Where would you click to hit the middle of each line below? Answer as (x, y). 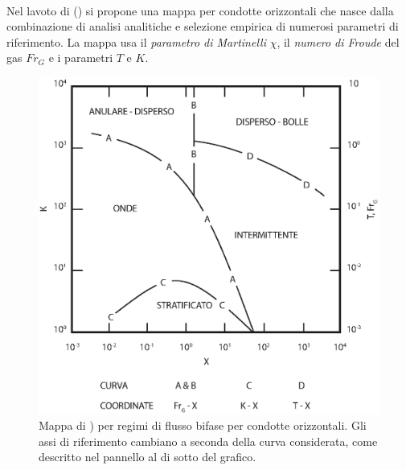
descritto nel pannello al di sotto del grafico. (148, 457)
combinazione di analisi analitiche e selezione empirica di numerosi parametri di (203, 26)
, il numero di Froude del (338, 41)
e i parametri (81, 58)
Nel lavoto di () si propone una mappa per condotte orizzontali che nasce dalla (200, 10)
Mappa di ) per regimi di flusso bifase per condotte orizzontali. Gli (203, 425)
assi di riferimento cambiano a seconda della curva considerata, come (208, 441)
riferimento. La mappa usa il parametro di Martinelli (136, 41)
